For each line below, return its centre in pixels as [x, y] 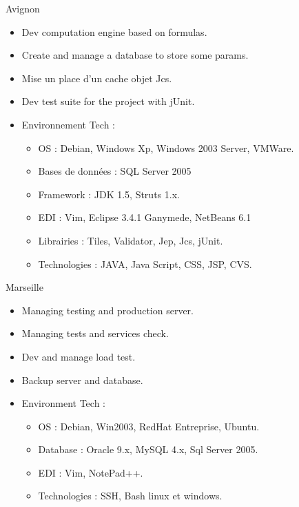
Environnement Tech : [68, 124]
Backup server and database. [82, 380]
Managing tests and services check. [95, 333]
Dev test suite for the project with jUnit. [108, 101]
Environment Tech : [63, 403]
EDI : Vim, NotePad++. [91, 472]
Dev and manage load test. [79, 356]
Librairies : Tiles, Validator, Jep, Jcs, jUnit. [131, 240]
